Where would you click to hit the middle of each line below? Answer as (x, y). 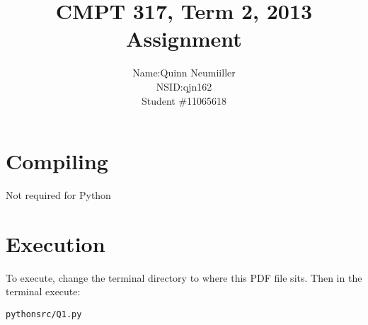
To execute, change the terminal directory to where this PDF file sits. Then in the (184, 277)
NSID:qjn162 (184, 86)
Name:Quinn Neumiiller (184, 73)
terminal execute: (43, 291)
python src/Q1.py (44, 314)
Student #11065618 (184, 100)
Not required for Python (58, 195)
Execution (56, 243)
